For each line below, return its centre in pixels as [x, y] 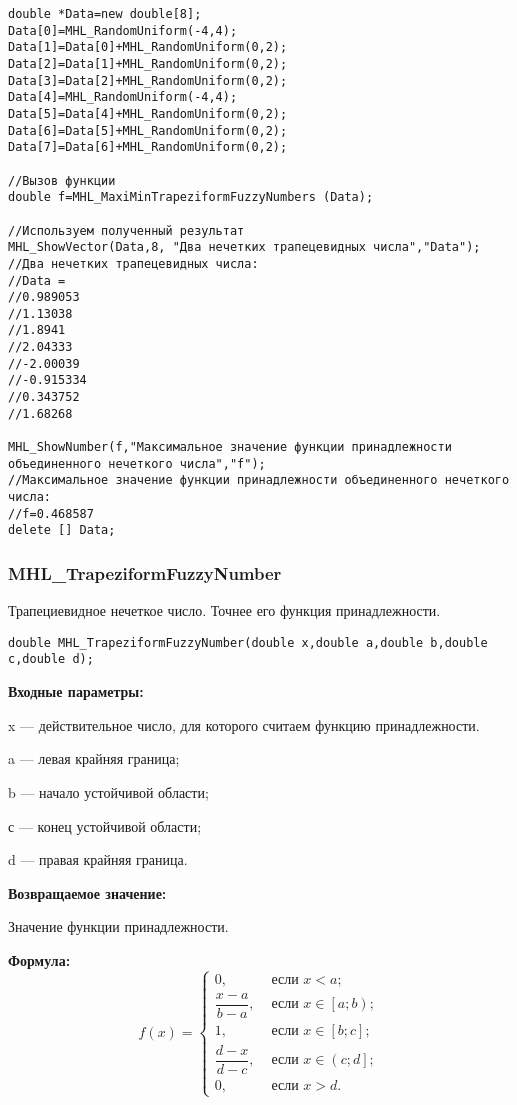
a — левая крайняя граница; [94, 758]
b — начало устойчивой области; [108, 791]
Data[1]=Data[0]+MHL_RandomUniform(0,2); [148, 47]
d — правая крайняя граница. [98, 859]
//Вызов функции [62, 180]
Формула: [39, 959]
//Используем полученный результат [126, 230]
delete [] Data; [62, 530]
